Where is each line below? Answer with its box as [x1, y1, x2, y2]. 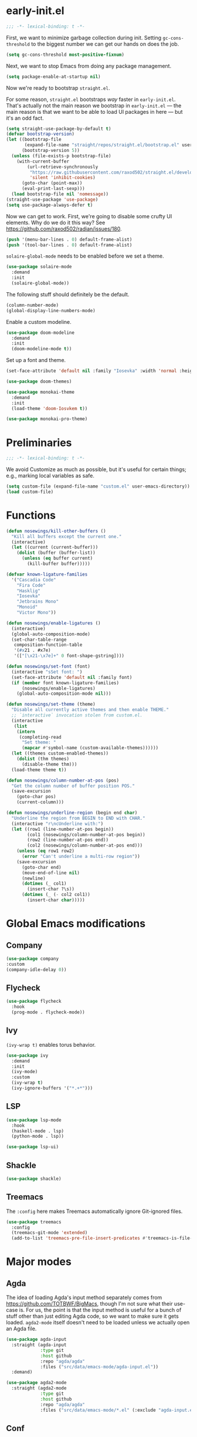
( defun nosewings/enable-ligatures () [6, 620, 101, 626]
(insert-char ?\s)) [27, 886, 75, 892]
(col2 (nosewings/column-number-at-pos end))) [27, 843, 143, 848]
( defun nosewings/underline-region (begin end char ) [6, 810, 138, 816]
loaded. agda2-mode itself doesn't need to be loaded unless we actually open [6, 1319, 190, 1326]
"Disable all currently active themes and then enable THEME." [11, 707, 169, 713]
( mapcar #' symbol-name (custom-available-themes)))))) [21, 745, 159, 751]
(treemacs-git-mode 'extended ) [11, 1230, 88, 1236]
